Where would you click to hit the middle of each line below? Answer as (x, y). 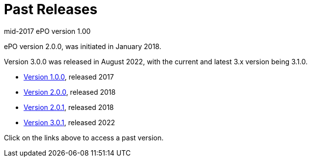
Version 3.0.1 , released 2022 (70, 122)
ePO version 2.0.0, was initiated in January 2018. (83, 46)
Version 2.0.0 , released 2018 (70, 92)
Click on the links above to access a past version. (84, 137)
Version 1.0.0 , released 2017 (69, 77)
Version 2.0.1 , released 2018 (69, 107)
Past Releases (51, 9)
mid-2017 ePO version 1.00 (47, 31)
